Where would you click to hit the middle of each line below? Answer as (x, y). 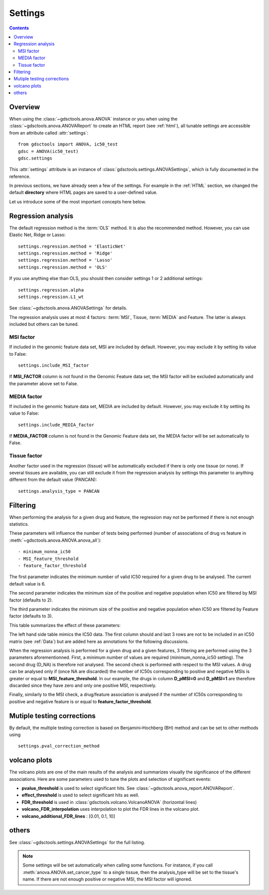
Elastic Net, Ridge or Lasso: (37, 235)
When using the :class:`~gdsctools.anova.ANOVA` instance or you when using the (93, 119)
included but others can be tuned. (44, 324)
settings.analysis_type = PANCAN (59, 491)
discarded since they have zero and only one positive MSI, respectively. (83, 685)
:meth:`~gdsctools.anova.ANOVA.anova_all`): (55, 540)
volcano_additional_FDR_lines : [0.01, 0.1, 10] (68, 816)
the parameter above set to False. (44, 383)
